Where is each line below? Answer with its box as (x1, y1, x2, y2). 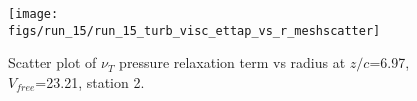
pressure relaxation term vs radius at (119, 52, 346, 73)
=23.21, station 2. (35, 71, 145, 92)
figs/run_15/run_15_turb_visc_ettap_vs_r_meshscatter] (8, 23, 381, 38)
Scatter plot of (8, 52, 97, 73)
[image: (8, 7, 59, 21)
